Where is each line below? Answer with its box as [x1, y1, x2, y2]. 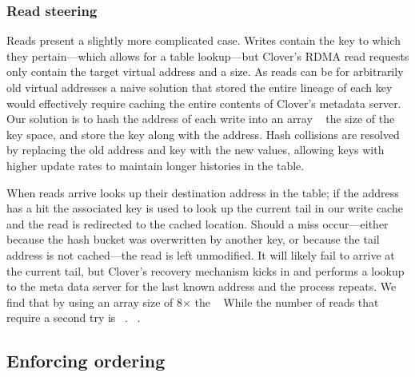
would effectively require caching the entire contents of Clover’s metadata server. [6, 94, 401, 111]
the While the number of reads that [194, 293, 379, 310]
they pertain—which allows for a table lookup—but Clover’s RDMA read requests [6, 47, 409, 64]
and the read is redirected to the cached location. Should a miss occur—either [6, 215, 389, 232]
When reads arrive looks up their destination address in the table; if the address [6, 184, 399, 200]
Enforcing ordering [6, 348, 166, 373]
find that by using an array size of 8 [6, 293, 182, 310]
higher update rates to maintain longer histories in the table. [6, 157, 305, 173]
